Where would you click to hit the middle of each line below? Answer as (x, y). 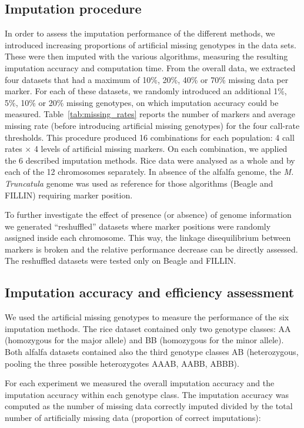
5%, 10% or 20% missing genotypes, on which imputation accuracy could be (142, 102)
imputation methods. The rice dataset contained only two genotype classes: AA (148, 328)
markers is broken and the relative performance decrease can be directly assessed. (151, 249)
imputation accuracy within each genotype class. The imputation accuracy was (147, 394)
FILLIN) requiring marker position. (69, 195)
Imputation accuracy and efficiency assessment (150, 292)
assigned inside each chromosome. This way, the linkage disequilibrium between (148, 238)
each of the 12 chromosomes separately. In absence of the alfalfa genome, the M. (149, 172)
